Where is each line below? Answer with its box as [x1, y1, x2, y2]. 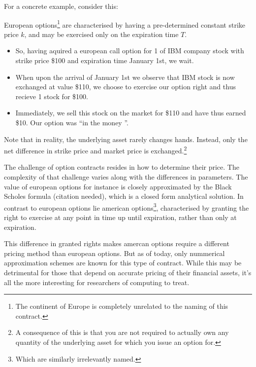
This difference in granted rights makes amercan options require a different [4, 238, 229, 249]
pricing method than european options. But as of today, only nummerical [4, 248, 225, 258]
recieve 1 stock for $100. [15, 91, 88, 101]
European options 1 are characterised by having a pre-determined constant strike [4, 18, 246, 30]
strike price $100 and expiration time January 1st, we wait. [15, 55, 194, 66]
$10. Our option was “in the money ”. [15, 117, 128, 127]
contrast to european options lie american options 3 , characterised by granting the [4, 201, 249, 213]
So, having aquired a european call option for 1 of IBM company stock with [15, 45, 244, 56]
